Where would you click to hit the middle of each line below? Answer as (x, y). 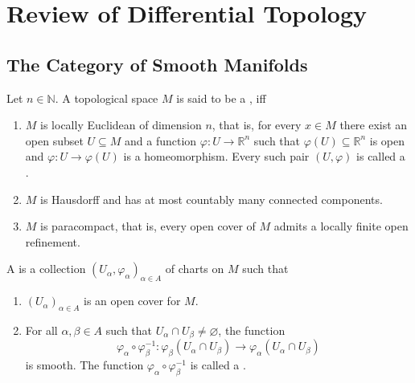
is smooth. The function (84, 365)
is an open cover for (132, 301)
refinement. (53, 241)
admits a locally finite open (341, 226)
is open (387, 140)
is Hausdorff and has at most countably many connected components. (212, 199)
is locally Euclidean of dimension (121, 125)
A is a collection (46, 269)
